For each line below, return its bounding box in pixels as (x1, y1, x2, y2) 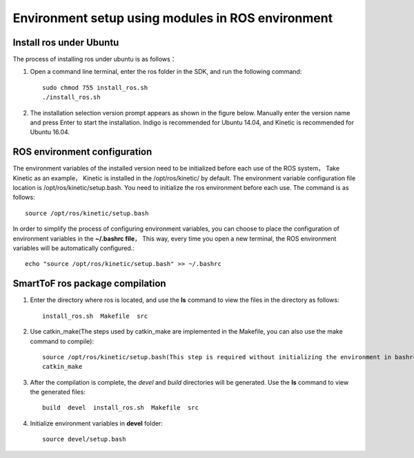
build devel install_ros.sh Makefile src (42, 404, 199, 412)
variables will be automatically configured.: (12, 244, 135, 252)
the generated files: (30, 388, 86, 397)
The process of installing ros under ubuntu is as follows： (12, 55, 177, 64)
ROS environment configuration (12, 146, 152, 158)
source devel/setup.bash (42, 435, 126, 443)
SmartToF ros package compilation (12, 278, 166, 289)
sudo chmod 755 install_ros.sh (42, 84, 148, 91)
